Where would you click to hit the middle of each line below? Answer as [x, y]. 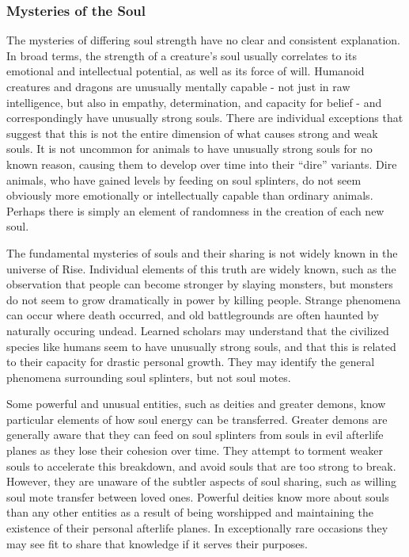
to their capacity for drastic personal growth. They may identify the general [191, 362]
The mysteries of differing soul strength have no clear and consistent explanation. [203, 40]
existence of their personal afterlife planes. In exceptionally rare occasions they [197, 528]
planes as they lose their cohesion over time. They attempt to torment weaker [195, 450]
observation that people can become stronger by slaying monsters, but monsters [200, 284]
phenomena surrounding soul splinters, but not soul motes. [149, 377]
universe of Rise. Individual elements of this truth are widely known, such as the [201, 268]
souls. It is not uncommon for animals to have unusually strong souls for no [189, 149]
